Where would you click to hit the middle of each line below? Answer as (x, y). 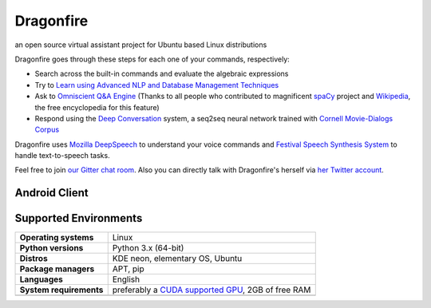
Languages (41, 279)
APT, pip (129, 269)
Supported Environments (79, 218)
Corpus (47, 130)
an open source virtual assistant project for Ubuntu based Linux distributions (141, 45)
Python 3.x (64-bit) (148, 248)
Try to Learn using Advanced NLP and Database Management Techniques (157, 85)
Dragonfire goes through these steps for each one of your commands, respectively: (152, 59)
